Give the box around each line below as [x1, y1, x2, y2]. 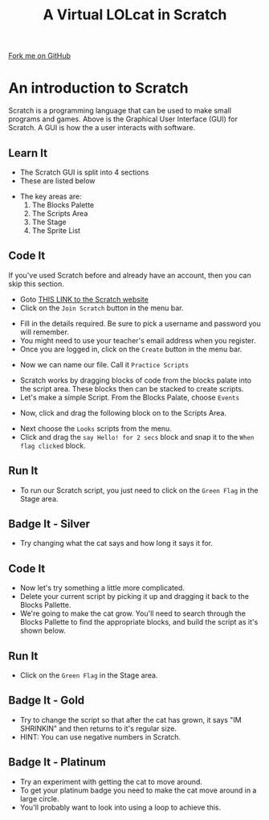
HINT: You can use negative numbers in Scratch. [19, 732, 181, 741]
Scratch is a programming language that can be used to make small [8, 106, 231, 116]
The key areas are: [19, 191, 82, 201]
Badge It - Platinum [8, 756, 106, 769]
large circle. [19, 793, 59, 803]
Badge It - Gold [8, 694, 85, 707]
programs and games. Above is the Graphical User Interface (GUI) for [8, 114, 238, 124]
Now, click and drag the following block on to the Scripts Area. [19, 408, 227, 417]
